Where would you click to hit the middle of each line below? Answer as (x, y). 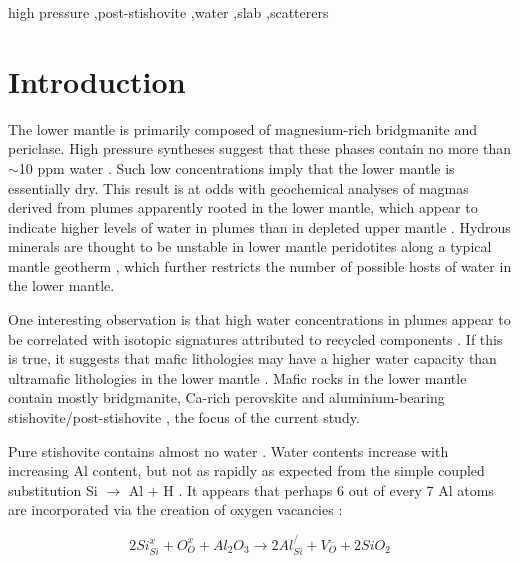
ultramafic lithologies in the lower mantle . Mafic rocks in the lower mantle (237, 377)
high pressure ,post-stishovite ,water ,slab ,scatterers (168, 12)
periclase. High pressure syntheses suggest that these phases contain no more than (260, 148)
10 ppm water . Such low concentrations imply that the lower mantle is (236, 167)
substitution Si (53, 489)
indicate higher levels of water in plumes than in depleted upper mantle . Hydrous (259, 226)
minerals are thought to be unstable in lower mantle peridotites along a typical (250, 246)
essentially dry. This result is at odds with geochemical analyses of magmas (238, 187)
